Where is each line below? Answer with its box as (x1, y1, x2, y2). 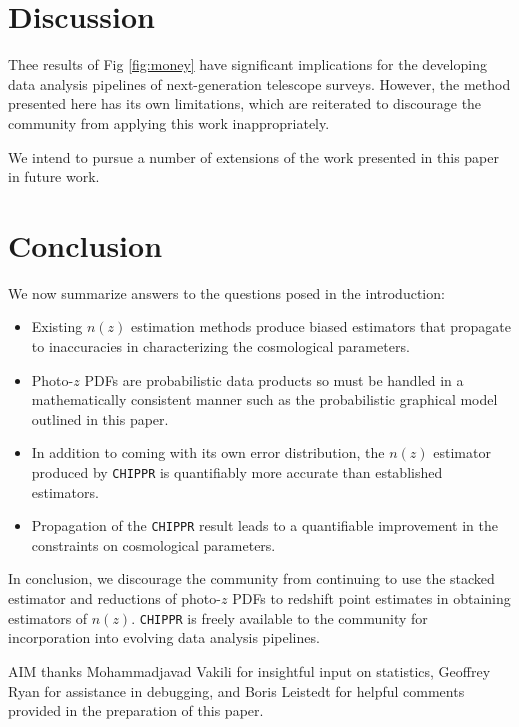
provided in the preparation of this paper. (8, 700, 264, 721)
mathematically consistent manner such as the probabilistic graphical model (31, 389, 498, 410)
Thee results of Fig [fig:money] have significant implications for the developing (8, 54, 487, 75)
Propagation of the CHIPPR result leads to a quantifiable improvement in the (31, 515, 498, 536)
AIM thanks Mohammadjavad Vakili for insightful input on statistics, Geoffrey (8, 660, 491, 681)
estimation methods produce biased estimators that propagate (130, 316, 512, 337)
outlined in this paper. (31, 408, 169, 429)
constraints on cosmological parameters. (31, 534, 276, 555)
